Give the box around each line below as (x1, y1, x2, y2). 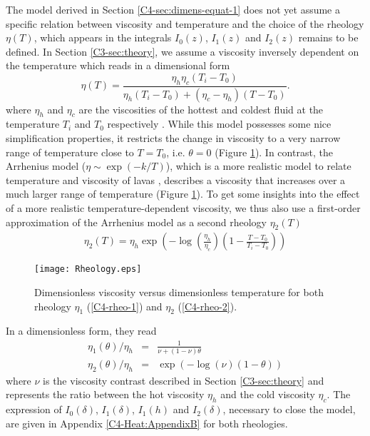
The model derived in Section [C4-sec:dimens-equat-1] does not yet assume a (6, 2, 340, 16)
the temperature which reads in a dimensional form (6, 58, 230, 73)
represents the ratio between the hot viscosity (6, 387, 205, 402)
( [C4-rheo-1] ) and (86, 298, 163, 313)
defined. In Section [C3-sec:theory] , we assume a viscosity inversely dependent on (6, 44, 359, 59)
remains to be (298, 30, 359, 45)
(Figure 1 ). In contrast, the (215, 144, 333, 159)
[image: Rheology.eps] (34, 264, 142, 275)
